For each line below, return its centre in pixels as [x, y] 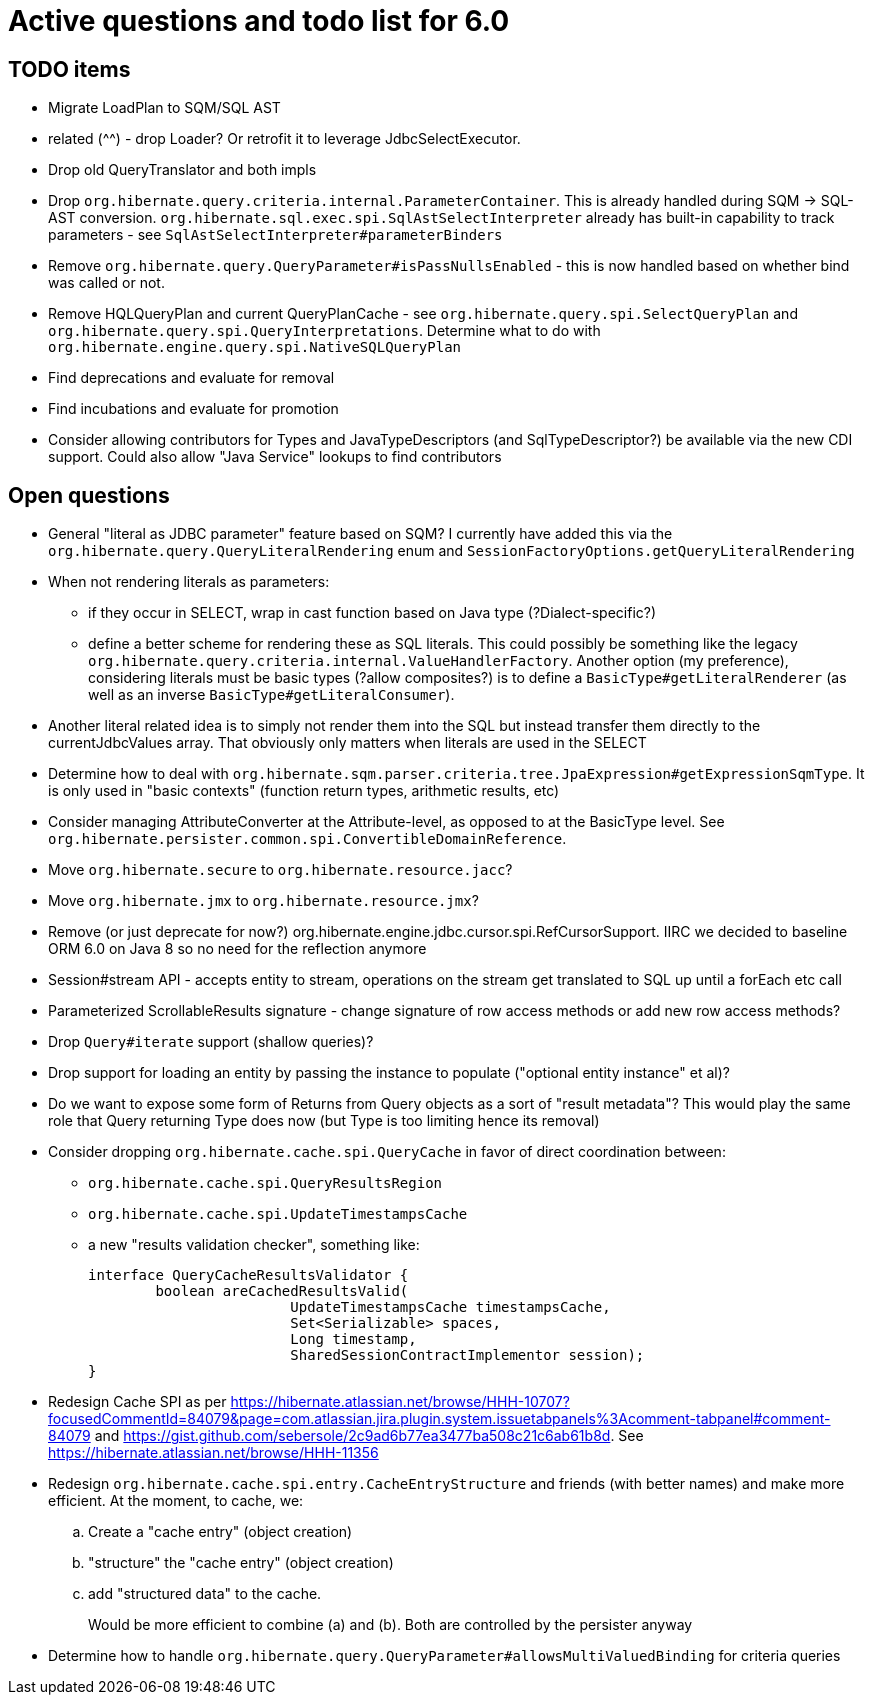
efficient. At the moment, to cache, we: [176, 1501]
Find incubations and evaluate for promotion [193, 409]
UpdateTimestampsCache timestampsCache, [450, 1307]
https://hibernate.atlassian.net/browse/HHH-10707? [400, 1402]
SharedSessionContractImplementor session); [467, 1355]
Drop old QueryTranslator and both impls [182, 170]
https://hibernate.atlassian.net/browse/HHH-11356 [213, 1453]
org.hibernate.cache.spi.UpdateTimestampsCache [278, 1214]
